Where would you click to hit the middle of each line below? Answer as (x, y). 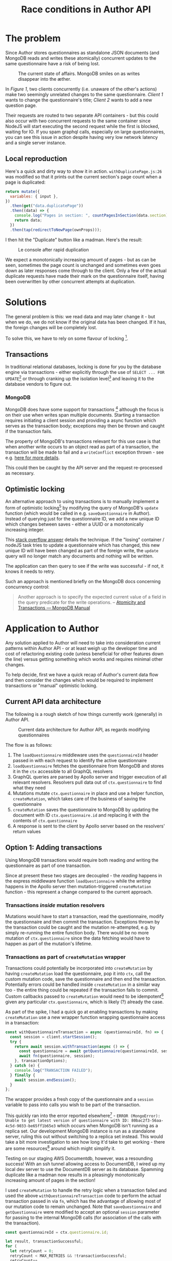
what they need (29, 787)
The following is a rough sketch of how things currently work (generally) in (84, 714)
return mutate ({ (23, 191)
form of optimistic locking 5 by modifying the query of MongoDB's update (82, 508)
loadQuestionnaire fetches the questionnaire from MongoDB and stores (88, 766)
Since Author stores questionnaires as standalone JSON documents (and (82, 52)
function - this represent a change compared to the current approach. (79, 892)
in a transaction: (22, 1022)
